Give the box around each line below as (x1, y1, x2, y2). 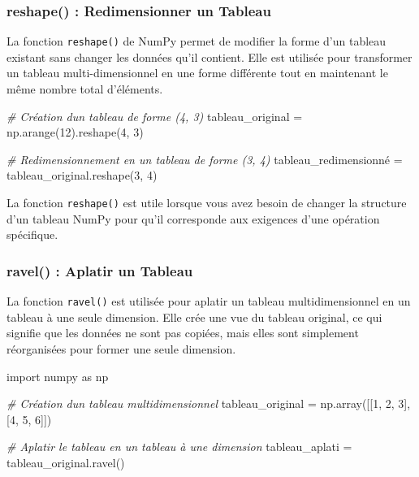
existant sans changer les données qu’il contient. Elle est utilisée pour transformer (6, 48, 413, 65)
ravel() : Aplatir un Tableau (6, 260, 193, 280)
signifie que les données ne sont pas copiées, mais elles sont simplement (6, 324, 359, 341)
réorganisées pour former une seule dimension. (6, 340, 236, 357)
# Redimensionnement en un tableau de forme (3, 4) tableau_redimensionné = (6, 150, 403, 167)
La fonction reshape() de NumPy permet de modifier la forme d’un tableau (6, 33, 387, 50)
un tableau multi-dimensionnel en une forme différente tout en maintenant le (6, 64, 388, 81)
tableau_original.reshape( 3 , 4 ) (6, 167, 158, 184)
